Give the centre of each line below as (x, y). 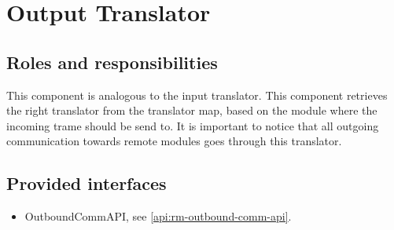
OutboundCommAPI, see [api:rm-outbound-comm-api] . (158, 216)
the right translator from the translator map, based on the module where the (192, 110)
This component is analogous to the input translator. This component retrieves (197, 95)
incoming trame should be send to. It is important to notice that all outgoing (193, 125)
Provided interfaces (87, 183)
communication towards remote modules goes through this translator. (174, 141)
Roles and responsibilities (112, 62)
